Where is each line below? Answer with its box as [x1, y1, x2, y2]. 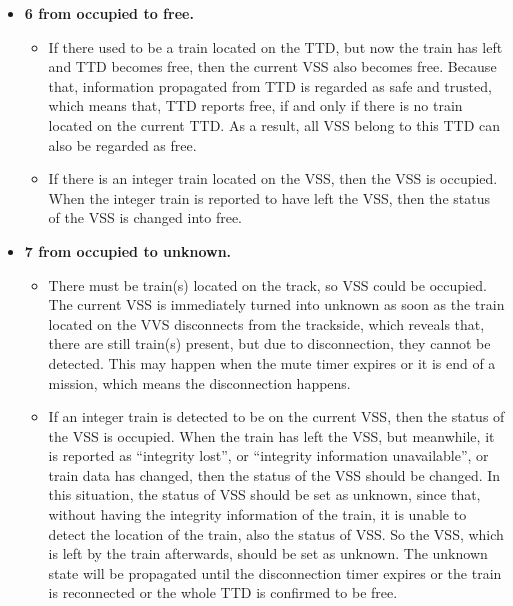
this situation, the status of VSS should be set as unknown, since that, [48, 484, 481, 505]
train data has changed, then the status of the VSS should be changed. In [48, 464, 501, 485]
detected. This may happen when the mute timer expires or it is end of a [48, 352, 496, 373]
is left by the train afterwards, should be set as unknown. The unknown [48, 543, 488, 564]
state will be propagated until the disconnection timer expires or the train [48, 562, 502, 583]
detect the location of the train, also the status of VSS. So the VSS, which [48, 523, 504, 544]
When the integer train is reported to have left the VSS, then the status [48, 187, 490, 208]
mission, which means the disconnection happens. [48, 372, 351, 393]
